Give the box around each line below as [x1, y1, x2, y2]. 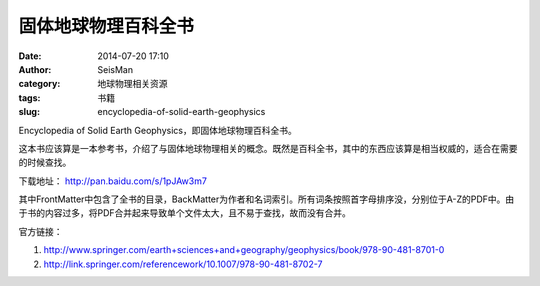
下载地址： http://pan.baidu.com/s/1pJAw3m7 [18, 175, 207, 187]
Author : [18, 63, 52, 75]
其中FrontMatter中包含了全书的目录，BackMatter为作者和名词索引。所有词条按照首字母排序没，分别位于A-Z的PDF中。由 [18, 193, 515, 205]
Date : [18, 50, 42, 62]
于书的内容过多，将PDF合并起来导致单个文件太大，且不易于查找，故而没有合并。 [18, 207, 352, 219]
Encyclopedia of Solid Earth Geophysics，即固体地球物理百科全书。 [18, 124, 297, 136]
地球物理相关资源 [97, 78, 168, 90]
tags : [18, 91, 41, 104]
